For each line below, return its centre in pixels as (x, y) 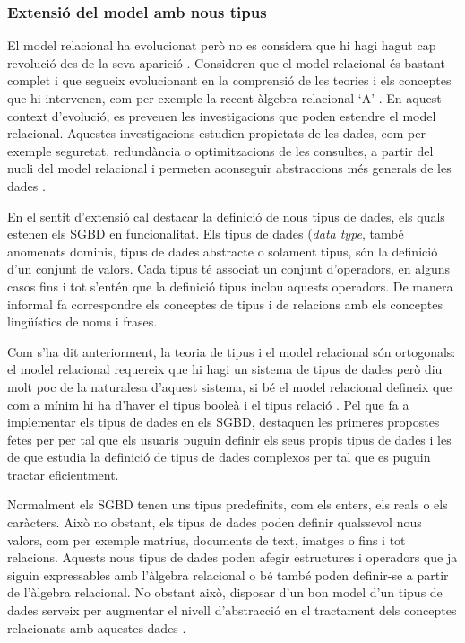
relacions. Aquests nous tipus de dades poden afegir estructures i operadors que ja (232, 557)
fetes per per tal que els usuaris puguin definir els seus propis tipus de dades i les (229, 439)
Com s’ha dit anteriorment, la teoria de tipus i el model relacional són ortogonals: (232, 351)
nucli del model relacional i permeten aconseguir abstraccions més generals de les (229, 168)
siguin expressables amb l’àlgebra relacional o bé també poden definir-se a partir (228, 574)
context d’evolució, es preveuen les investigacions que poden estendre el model (222, 115)
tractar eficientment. (63, 474)
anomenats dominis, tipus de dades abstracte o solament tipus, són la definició (223, 251)
